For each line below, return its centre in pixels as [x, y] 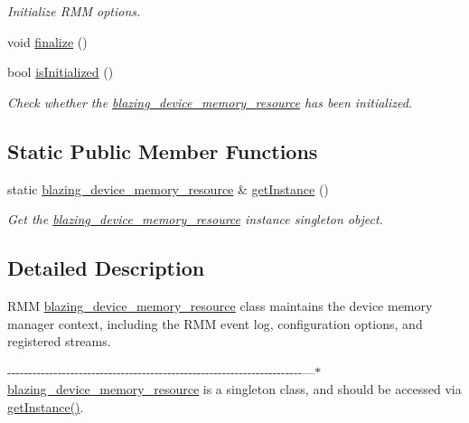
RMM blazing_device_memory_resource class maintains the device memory [220, 305]
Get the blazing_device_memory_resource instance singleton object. [195, 219]
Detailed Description [106, 268]
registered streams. [59, 341]
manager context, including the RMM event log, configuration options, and [215, 323]
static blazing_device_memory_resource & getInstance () [168, 188]
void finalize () [47, 41]
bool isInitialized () [61, 72]
